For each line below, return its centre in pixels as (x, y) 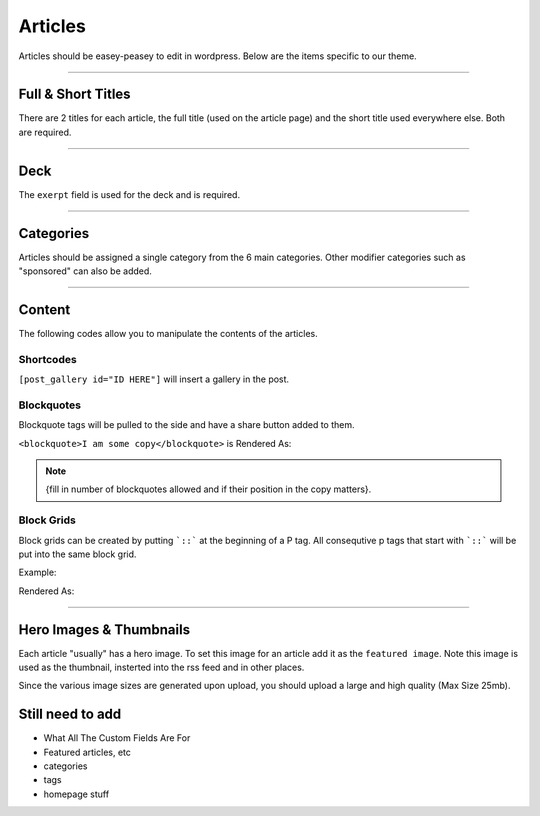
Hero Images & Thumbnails (104, 629)
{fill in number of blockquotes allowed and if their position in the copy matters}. (208, 489)
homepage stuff (76, 794)
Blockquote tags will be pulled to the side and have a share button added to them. (186, 425)
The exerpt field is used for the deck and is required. (129, 194)
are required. (45, 132)
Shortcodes (47, 359)
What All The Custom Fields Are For (117, 738)
